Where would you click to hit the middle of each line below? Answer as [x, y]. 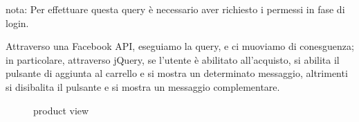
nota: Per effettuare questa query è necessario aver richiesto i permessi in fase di [175, 9]
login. [17, 23]
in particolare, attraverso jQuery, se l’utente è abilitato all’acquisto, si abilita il [173, 59]
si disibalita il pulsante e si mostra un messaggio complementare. [143, 86]
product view [61, 110]
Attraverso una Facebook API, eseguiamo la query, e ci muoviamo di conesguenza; [180, 46]
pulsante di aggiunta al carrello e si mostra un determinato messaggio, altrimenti [177, 73]
